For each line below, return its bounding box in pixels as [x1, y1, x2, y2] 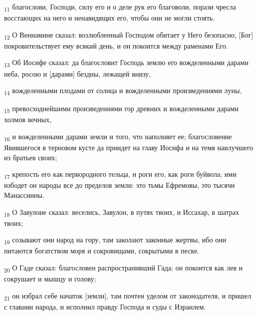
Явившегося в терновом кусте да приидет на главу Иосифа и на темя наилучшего [4, 142, 253, 153]
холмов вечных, [4, 114, 52, 125]
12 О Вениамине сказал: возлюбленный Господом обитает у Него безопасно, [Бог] [4, 29, 253, 41]
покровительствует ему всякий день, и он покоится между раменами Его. [4, 40, 228, 51]
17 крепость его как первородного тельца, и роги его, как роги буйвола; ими [4, 169, 236, 181]
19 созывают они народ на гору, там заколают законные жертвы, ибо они [4, 234, 226, 246]
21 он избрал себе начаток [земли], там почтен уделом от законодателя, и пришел [4, 290, 251, 302]
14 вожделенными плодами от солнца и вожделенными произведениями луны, [4, 85, 242, 97]
